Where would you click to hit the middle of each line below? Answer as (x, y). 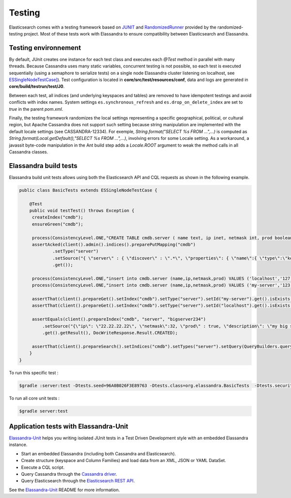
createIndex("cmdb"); (57, 217)
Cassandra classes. (29, 152)
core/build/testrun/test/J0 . (37, 86)
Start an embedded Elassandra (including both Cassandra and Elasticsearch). (99, 453)
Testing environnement (45, 48)
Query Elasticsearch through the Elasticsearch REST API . (78, 481)
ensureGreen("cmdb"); (57, 224)
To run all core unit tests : (34, 398)
